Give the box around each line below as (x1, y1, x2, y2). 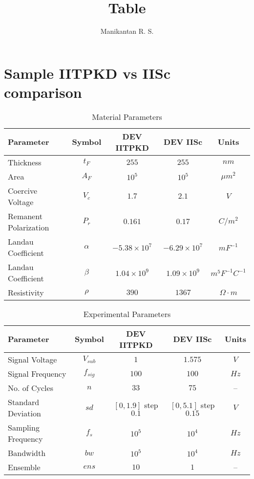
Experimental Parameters (83, 308, 171, 319)
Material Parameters (92, 111, 162, 122)
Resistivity (8, 286, 44, 298)
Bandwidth (8, 447, 46, 458)
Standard (8, 396, 40, 408)
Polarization (8, 221, 49, 233)
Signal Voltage (8, 353, 57, 365)
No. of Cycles (8, 382, 53, 393)
